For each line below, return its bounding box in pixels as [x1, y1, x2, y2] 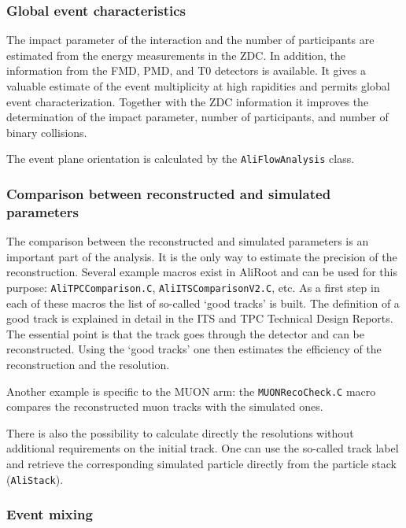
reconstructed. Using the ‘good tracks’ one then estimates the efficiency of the [6, 341, 382, 357]
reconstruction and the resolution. [6, 356, 170, 372]
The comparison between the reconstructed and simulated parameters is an [6, 233, 369, 249]
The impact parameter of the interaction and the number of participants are [6, 31, 375, 48]
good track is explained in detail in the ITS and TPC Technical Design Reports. [6, 310, 393, 327]
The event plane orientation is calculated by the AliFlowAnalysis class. [6, 150, 355, 167]
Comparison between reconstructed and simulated [6, 183, 331, 203]
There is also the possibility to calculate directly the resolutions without [6, 424, 354, 441]
